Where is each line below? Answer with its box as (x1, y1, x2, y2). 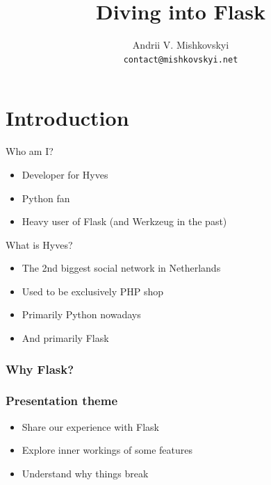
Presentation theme (6, 392, 118, 409)
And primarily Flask (22, 331, 109, 345)
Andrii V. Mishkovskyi (132, 38, 229, 52)
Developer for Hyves (22, 167, 108, 181)
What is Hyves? (6, 237, 73, 252)
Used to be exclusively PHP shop (22, 283, 164, 298)
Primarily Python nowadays (22, 307, 141, 322)
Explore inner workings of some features (22, 443, 192, 457)
